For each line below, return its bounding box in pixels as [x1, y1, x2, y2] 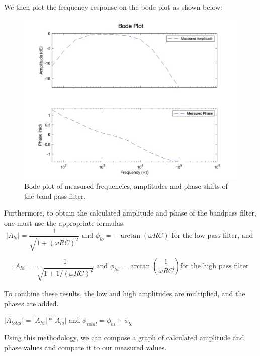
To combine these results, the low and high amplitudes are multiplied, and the [4, 288, 245, 298]
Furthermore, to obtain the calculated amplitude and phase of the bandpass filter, [4, 207, 256, 218]
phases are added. [4, 298, 59, 308]
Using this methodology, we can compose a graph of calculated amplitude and [4, 332, 244, 342]
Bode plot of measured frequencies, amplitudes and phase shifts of [24, 181, 228, 191]
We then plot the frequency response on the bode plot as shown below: [4, 2, 222, 12]
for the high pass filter [180, 263, 249, 270]
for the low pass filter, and [171, 232, 253, 240]
